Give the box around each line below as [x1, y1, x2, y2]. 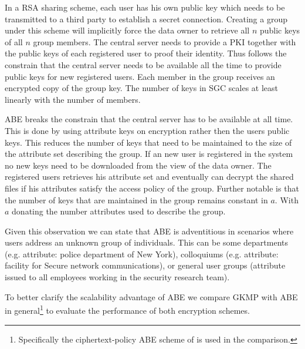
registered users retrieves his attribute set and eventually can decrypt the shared [5, 170, 294, 183]
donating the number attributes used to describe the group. [12, 205, 226, 217]
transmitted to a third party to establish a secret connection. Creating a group [5, 12, 287, 25]
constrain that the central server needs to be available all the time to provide [5, 58, 282, 71]
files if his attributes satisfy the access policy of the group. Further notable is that [5, 182, 299, 194]
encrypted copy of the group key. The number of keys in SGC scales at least [5, 82, 278, 94]
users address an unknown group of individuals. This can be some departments [5, 236, 289, 249]
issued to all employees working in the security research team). [5, 271, 230, 283]
